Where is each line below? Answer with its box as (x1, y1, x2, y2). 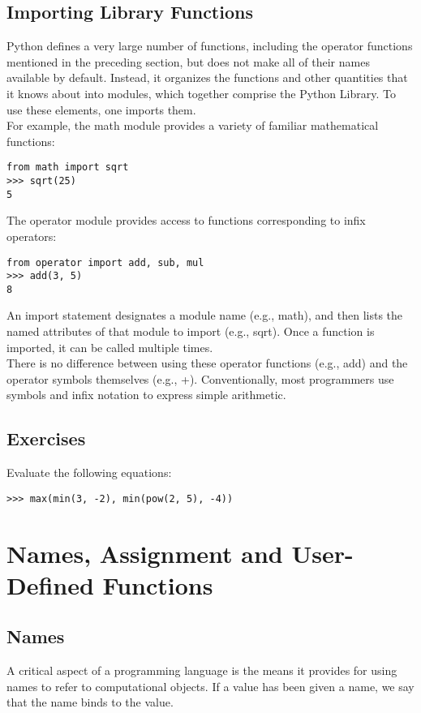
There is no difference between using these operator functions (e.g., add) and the (6, 354, 408, 372)
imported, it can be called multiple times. (6, 338, 213, 355)
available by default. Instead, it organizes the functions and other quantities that (6, 69, 408, 86)
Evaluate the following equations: (6, 464, 172, 481)
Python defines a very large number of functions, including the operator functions (6, 37, 413, 54)
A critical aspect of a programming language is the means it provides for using (6, 662, 397, 679)
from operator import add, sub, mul (6, 256, 204, 268)
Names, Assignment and (6, 536, 283, 569)
